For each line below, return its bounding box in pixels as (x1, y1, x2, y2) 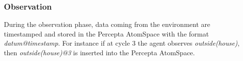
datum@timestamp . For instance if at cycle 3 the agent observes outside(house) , (4, 38, 240, 48)
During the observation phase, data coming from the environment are (4, 19, 211, 29)
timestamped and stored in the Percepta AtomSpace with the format (4, 28, 209, 38)
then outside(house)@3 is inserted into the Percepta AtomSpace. (4, 48, 195, 57)
